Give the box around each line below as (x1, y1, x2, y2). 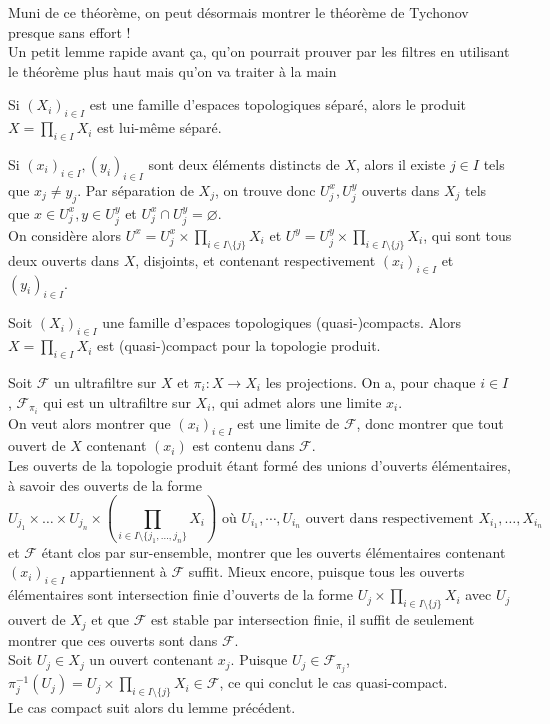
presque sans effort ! (8, 21, 131, 42)
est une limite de (237, 412, 340, 433)
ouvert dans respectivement (305, 511, 474, 526)
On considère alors (8, 224, 122, 245)
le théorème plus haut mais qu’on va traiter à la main (8, 60, 337, 81)
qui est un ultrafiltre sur (43, 391, 191, 412)
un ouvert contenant (89, 649, 214, 670)
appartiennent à (69, 561, 167, 582)
